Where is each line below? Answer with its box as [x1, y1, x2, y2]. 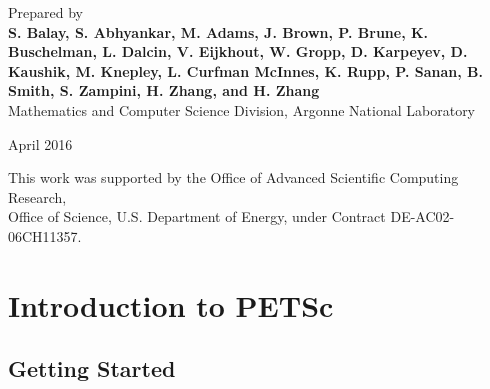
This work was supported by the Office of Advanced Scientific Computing [8, 167, 459, 188]
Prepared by [8, 2, 83, 22]
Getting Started [8, 353, 176, 384]
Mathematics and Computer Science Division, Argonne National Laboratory [8, 99, 476, 120]
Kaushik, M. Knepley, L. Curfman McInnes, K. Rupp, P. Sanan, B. [8, 60, 483, 81]
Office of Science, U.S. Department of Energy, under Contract [8, 206, 386, 227]
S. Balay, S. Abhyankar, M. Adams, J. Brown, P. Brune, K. [8, 21, 429, 42]
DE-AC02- [390, 206, 455, 227]
